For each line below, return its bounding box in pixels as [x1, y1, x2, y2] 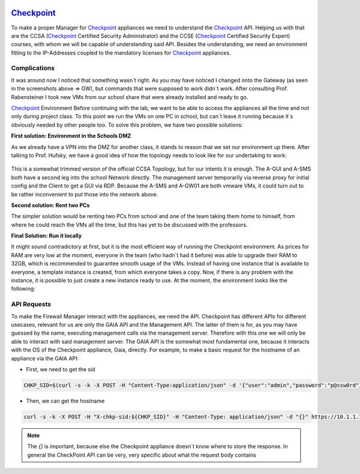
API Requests [11, 300, 52, 309]
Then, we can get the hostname [26, 397, 105, 404]
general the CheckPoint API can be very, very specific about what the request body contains [27, 451, 256, 458]
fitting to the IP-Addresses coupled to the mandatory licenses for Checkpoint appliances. [11, 49, 231, 56]
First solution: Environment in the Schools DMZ [11, 132, 131, 139]
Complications [11, 64, 55, 72]
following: [11, 285, 35, 293]
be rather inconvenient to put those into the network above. [11, 190, 158, 198]
